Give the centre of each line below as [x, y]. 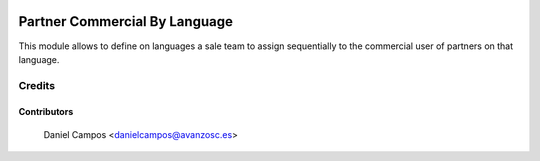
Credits [36, 85]
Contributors [46, 112]
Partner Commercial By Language [126, 21]
